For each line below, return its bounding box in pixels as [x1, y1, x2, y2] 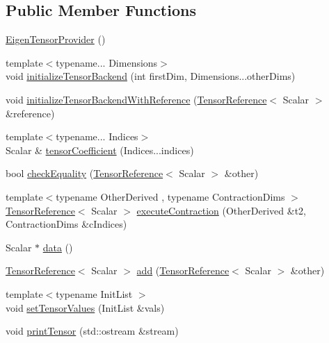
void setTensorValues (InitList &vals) [6, 300, 165, 315]
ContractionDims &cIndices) [6, 217, 127, 231]
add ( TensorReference [136, 263, 230, 278]
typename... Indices [56, 129, 138, 144]
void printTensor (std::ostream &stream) [6, 324, 179, 338]
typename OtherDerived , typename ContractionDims [56, 189, 285, 203]
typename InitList [56, 286, 133, 301]
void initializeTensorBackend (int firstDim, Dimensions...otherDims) [6, 69, 296, 83]
